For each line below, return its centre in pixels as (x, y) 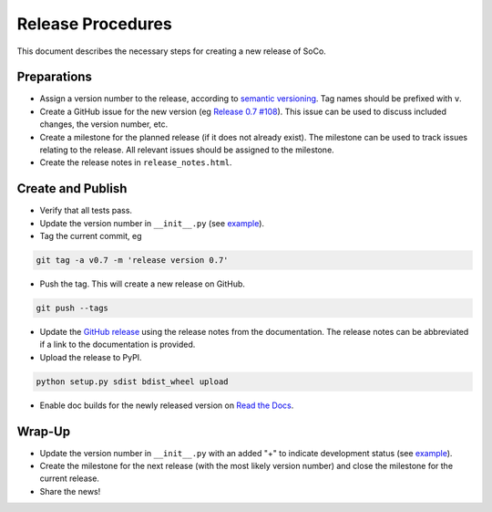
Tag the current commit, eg (91, 236)
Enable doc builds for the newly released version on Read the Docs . (167, 405)
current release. (70, 478)
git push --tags (72, 308)
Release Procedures (94, 24)
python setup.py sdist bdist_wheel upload (132, 381)
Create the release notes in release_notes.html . (136, 162)
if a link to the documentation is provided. (118, 345)
